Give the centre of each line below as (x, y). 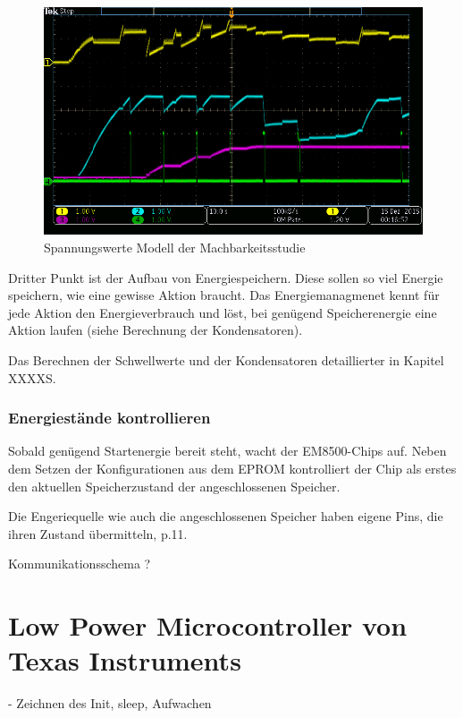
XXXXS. (32, 377)
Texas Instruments (125, 660)
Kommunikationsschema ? (80, 564)
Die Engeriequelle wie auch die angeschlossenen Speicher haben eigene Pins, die (226, 516)
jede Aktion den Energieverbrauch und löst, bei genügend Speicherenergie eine (223, 312)
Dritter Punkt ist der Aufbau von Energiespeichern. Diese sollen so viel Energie (226, 277)
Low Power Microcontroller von (208, 625)
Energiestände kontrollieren (109, 418)
